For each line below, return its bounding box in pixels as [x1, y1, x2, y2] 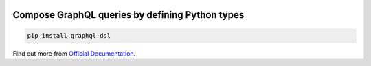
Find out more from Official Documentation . [12, 49, 136, 58]
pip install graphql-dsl [27, 32, 111, 39]
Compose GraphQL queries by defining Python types [12, 9, 245, 21]
